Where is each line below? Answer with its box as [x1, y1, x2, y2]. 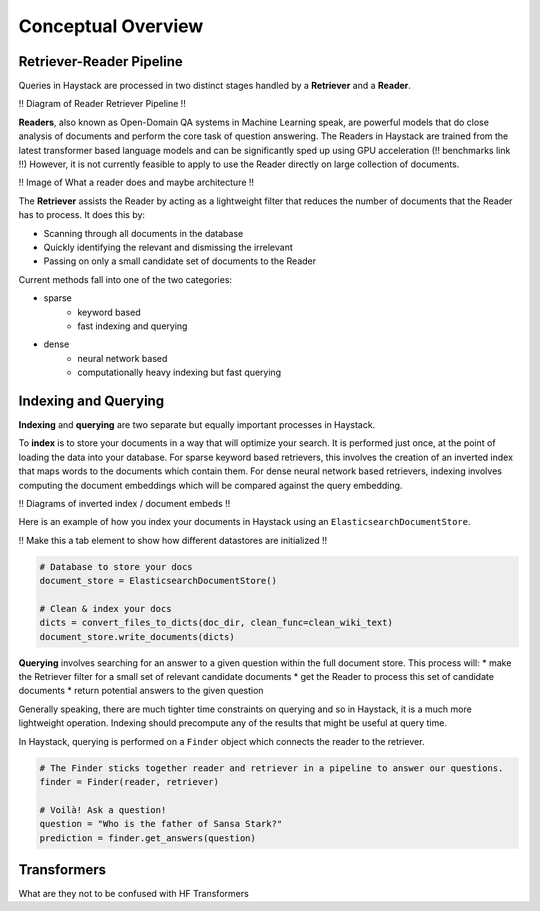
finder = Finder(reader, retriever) [39, 776, 220, 787]
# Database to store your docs [39, 561, 194, 572]
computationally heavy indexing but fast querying [77, 366, 282, 379]
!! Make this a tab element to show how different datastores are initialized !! [18, 534, 328, 546]
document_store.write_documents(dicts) [39, 631, 235, 642]
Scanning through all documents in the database [43, 227, 244, 239]
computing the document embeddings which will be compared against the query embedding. [18, 479, 403, 491]
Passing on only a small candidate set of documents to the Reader [43, 255, 317, 267]
